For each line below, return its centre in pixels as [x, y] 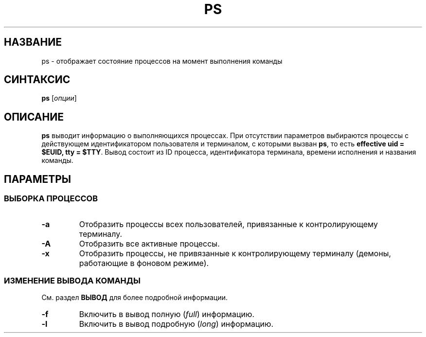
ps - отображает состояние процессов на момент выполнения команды [162, 61]
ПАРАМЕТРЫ [38, 179]
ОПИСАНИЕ [34, 117]
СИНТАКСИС [37, 80]
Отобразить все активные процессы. [149, 243]
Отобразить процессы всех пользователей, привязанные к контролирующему [229, 224]
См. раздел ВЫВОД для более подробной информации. [135, 298]
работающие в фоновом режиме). [144, 263]
